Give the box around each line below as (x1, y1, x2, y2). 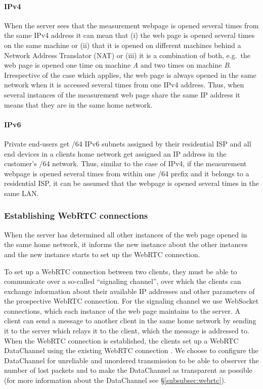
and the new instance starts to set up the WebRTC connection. (4, 249, 200, 259)
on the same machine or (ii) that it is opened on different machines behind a (4, 39, 241, 50)
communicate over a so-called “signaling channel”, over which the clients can (4, 276, 241, 286)
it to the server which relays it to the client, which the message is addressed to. (4, 325, 249, 336)
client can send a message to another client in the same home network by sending (4, 315, 256, 326)
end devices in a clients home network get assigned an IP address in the (4, 148, 227, 159)
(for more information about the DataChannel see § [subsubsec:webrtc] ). (4, 375, 226, 385)
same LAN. (4, 187, 39, 198)
